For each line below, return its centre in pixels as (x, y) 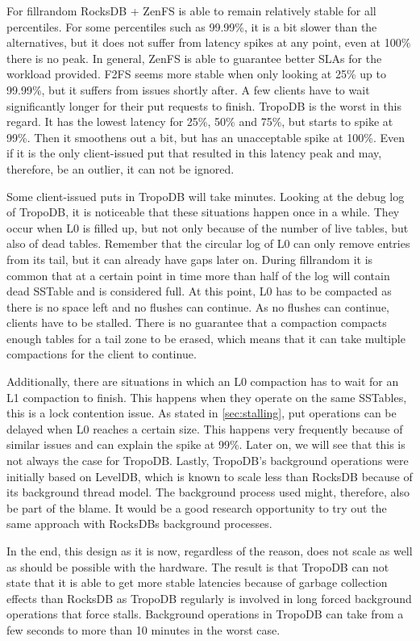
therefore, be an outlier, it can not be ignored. (121, 168)
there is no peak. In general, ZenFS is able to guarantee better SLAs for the (194, 58)
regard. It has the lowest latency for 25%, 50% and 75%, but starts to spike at (200, 121)
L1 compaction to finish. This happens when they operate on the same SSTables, (207, 397)
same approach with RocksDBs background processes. (139, 524)
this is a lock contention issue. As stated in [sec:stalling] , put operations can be (202, 413)
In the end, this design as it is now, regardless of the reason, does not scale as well (210, 551)
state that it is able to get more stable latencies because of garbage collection (197, 582)
